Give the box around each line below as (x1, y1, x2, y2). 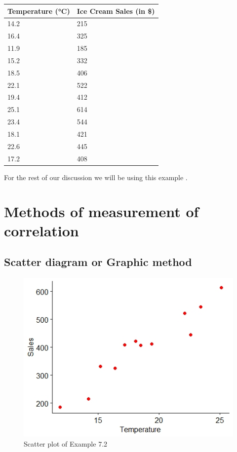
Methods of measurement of (4, 201, 199, 221)
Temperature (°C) (7, 5, 70, 16)
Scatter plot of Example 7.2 (24, 438, 108, 449)
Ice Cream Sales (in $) (77, 5, 155, 16)
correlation (4, 220, 79, 240)
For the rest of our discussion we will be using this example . (4, 172, 188, 182)
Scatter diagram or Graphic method (4, 254, 192, 269)
